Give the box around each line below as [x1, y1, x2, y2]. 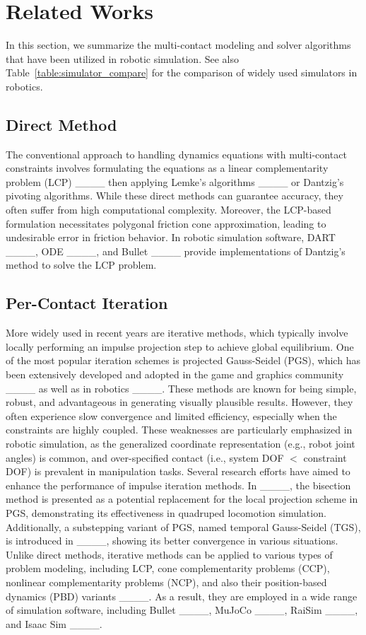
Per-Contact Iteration [6, 292, 168, 314]
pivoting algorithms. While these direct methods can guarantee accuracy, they [6, 188, 343, 203]
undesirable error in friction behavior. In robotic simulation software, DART [6, 230, 336, 245]
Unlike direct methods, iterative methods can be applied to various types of [6, 547, 333, 561]
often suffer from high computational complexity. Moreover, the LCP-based [6, 202, 331, 217]
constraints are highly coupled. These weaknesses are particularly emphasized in [6, 422, 353, 437]
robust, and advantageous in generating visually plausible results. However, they [6, 395, 353, 409]
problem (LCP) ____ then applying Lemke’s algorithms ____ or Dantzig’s [6, 174, 344, 189]
